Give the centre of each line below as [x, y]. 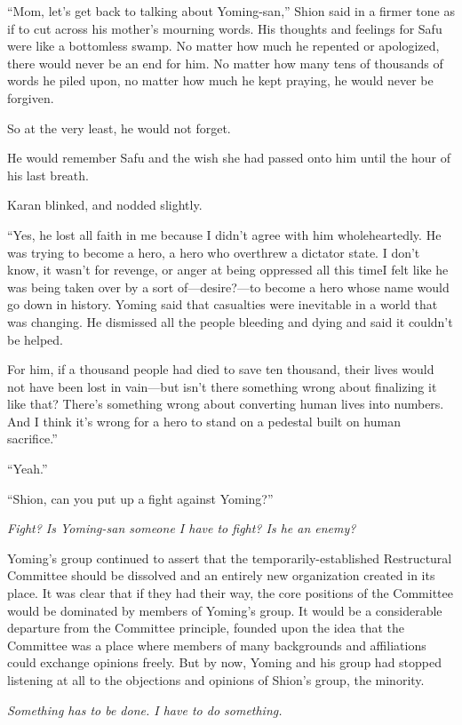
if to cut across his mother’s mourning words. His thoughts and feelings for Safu [225, 28]
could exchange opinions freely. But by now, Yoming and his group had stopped [225, 662]
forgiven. [31, 97]
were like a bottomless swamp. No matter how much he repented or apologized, [223, 46]
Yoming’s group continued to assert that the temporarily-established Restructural [230, 558]
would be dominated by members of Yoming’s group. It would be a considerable [225, 610]
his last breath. [48, 175]
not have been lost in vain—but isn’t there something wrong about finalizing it [222, 386]
